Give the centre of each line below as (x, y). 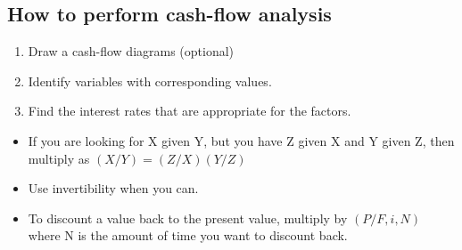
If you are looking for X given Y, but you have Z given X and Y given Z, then (241, 140)
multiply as (59, 158)
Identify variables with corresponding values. (150, 81)
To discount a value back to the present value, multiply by (188, 218)
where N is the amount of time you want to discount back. (188, 235)
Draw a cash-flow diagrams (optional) (131, 51)
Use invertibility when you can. (113, 188)
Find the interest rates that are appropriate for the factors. (190, 111)
